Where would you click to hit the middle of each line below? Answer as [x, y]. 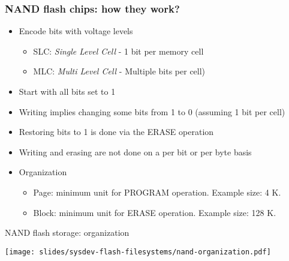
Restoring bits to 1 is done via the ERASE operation [116, 132]
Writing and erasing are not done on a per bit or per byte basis [135, 151]
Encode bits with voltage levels [76, 31]
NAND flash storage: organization [67, 232]
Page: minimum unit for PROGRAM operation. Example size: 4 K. [157, 192]
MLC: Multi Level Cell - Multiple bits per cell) [119, 71]
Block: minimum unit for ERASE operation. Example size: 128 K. [155, 212]
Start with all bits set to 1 [67, 91]
